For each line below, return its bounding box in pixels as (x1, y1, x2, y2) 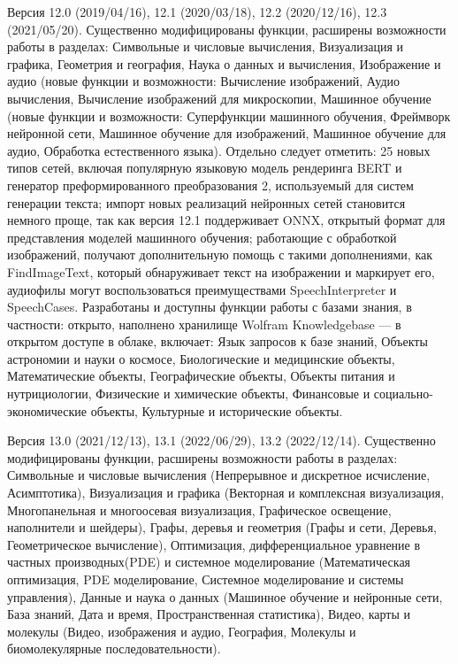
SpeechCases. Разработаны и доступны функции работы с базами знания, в (7, 297, 412, 316)
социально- (373, 384, 433, 403)
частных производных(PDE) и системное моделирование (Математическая (7, 552, 411, 571)
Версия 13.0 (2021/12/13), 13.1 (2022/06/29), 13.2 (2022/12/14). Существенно (7, 431, 436, 450)
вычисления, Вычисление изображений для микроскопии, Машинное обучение (7, 89, 431, 107)
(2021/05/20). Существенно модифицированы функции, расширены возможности (7, 19, 447, 38)
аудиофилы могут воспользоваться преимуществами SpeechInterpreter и (7, 280, 397, 298)
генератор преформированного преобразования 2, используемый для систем (7, 175, 414, 194)
